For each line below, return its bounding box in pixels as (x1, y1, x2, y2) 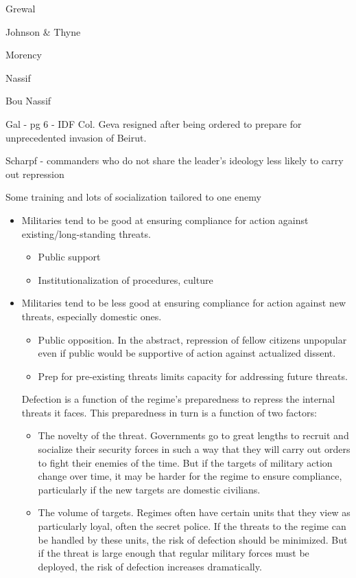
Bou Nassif (5, 93, 51, 108)
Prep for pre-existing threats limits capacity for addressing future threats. (38, 368, 348, 383)
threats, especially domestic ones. (21, 309, 162, 323)
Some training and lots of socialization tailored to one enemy (5, 190, 261, 204)
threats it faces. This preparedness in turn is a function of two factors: (21, 405, 317, 419)
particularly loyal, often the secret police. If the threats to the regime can (38, 519, 346, 533)
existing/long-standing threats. (21, 226, 151, 241)
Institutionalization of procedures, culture (38, 272, 213, 287)
